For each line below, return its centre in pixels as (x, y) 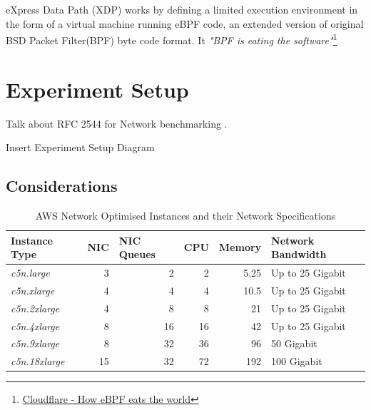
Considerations (62, 186)
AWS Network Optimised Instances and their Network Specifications (185, 215)
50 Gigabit (294, 343)
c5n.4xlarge (35, 326)
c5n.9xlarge (35, 343)
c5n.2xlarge (35, 308)
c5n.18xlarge (38, 361)
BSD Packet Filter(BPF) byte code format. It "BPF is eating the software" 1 (172, 39)
